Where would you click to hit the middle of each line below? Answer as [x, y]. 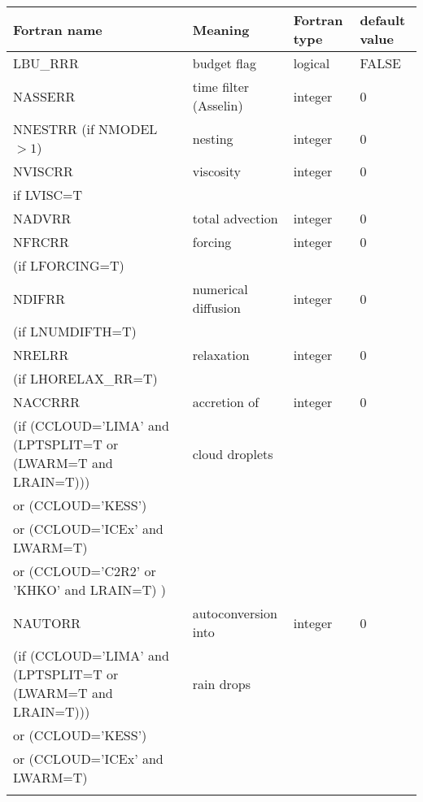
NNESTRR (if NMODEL [85, 129]
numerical [220, 289]
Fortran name [58, 29]
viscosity [217, 171]
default [383, 20]
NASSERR [44, 96]
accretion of [226, 402]
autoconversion [235, 613]
